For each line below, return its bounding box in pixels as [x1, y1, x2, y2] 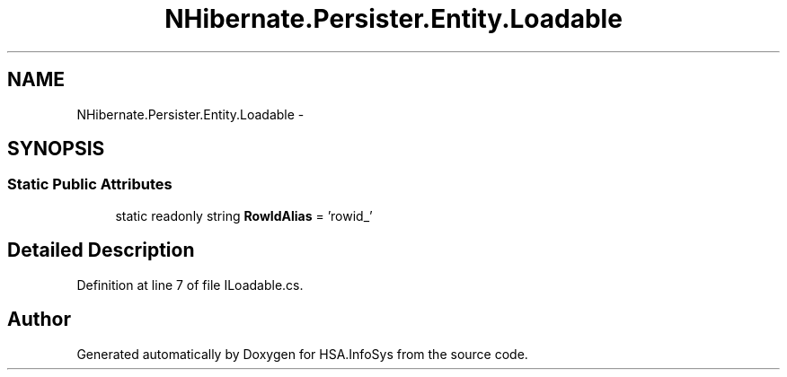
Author [7, 308, 71, 331]
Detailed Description [7, 239, 195, 262]
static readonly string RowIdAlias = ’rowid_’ [115, 207, 373, 224]
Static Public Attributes [7, 175, 172, 194]
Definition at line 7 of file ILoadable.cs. [76, 276, 304, 293]
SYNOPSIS [7, 137, 105, 161]
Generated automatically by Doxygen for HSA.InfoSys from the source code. [76, 346, 528, 362]
